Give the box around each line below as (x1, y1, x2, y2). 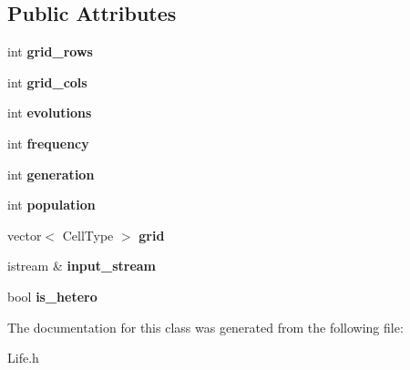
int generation (7, 164, 95, 183)
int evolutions (7, 103, 92, 122)
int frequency (7, 133, 89, 152)
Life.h (7, 348, 39, 367)
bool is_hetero (7, 286, 97, 305)
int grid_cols (7, 72, 87, 91)
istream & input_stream (7, 256, 157, 275)
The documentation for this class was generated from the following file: (7, 317, 404, 336)
